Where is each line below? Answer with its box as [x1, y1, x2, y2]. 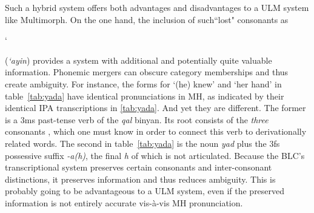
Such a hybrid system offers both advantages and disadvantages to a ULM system [5, 1, 309, 13]
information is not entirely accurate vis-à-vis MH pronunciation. [5, 196, 243, 209]
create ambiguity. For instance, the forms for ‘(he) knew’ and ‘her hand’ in [5, 77, 282, 90]
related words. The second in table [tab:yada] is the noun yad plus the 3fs [5, 137, 280, 149]
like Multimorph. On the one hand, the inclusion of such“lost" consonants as [5, 13, 289, 25]
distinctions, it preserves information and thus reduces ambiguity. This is [5, 172, 276, 185]
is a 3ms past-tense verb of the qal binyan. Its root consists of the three [5, 113, 269, 126]
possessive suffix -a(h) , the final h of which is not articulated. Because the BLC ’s [5, 149, 305, 161]
